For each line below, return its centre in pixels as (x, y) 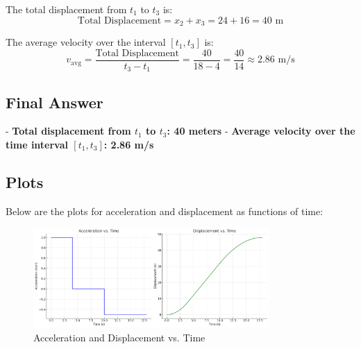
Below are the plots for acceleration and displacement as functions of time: (165, 211)
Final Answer (54, 102)
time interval (37, 144)
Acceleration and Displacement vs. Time (119, 337)
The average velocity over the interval (86, 42)
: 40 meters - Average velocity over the (261, 131)
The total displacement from (66, 9)
